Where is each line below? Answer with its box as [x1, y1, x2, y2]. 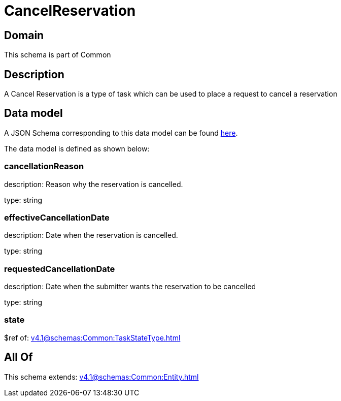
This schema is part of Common [4, 50, 111, 59]
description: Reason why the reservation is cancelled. [4, 179, 183, 189]
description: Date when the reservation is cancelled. [4, 231, 178, 240]
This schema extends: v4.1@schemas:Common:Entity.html [4, 372, 199, 381]
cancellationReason [4, 161, 84, 172]
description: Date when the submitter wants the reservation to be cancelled [4, 282, 256, 291]
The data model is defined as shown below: [4, 144, 150, 153]
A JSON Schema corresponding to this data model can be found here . [4, 128, 238, 137]
